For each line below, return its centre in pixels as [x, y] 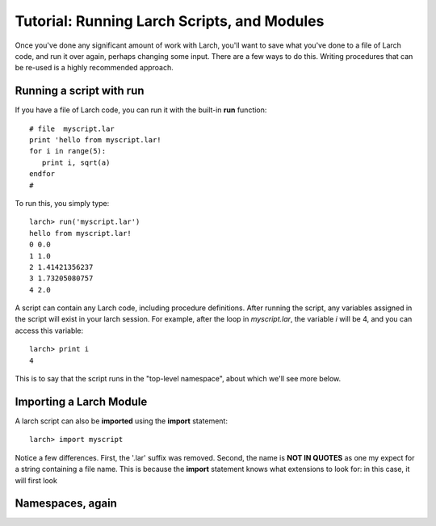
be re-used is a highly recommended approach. [94, 68]
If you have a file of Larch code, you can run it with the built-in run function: [141, 110]
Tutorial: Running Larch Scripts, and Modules [170, 21]
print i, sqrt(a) [76, 162]
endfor [42, 174]
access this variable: [49, 330]
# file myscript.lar [72, 128]
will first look [36, 480]
